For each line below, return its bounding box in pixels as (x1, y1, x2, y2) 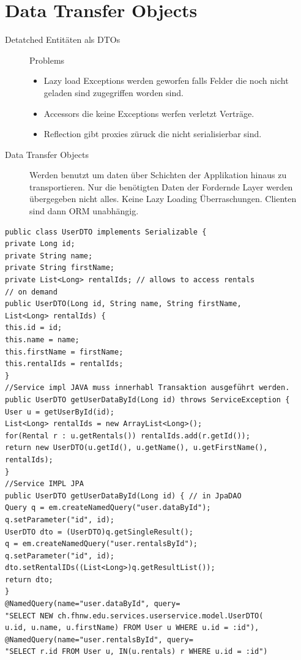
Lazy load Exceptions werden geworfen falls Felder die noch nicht (43, 74, 289, 87)
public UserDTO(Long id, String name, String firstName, (5, 299, 242, 309)
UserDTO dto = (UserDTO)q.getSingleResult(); (5, 527, 193, 536)
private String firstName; (5, 263, 114, 272)
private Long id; (5, 239, 75, 249)
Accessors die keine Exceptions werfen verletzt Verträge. (43, 107, 255, 119)
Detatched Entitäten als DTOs (5, 33, 121, 46)
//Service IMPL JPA (5, 479, 84, 489)
